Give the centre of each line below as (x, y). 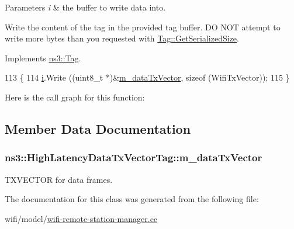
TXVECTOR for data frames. (59, 179)
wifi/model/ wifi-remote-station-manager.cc (81, 218)
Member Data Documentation (98, 128)
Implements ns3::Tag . (43, 58)
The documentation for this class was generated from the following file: (132, 199)
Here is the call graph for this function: (75, 97)
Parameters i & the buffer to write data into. (85, 7)
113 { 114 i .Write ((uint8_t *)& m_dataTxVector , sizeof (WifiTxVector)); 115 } (147, 77)
